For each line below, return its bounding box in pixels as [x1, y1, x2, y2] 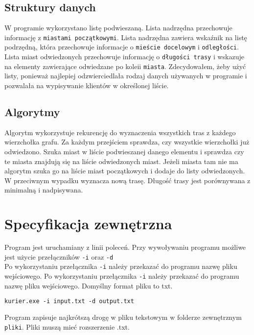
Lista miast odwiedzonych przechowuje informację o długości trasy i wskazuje [4, 51, 244, 62]
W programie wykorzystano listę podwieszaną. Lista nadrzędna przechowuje [4, 23, 232, 33]
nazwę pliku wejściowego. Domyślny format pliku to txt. [4, 280, 173, 290]
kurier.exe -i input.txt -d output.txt [4, 298, 134, 305]
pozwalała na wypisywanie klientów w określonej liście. [4, 80, 169, 91]
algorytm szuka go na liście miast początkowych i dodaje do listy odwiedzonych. [4, 166, 245, 176]
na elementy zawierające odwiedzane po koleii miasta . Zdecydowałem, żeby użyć [4, 61, 246, 71]
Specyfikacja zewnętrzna [4, 214, 172, 234]
